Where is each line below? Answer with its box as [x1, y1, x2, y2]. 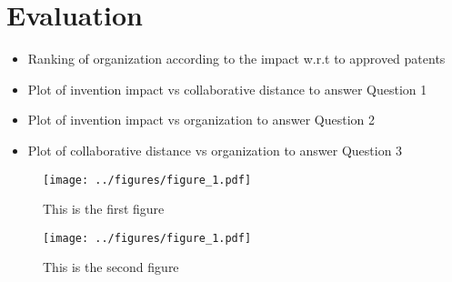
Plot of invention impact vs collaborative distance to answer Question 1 [27, 79, 427, 98]
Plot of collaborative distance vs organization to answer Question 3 [27, 140, 403, 159]
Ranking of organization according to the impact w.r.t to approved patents [27, 49, 446, 68]
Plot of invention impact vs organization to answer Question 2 [27, 110, 376, 129]
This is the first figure [43, 199, 165, 218]
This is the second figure [43, 257, 179, 277]
